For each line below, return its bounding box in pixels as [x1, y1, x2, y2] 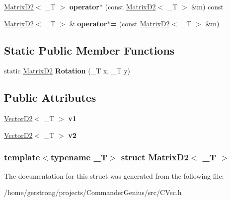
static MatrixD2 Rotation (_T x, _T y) [4, 66, 130, 76]
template [4, 151, 40, 163]
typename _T [50, 151, 107, 163]
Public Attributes [4, 90, 96, 105]
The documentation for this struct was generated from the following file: [4, 170, 224, 181]
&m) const [191, 1, 224, 11]
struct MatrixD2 [121, 151, 189, 163]
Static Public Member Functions [4, 42, 175, 58]
